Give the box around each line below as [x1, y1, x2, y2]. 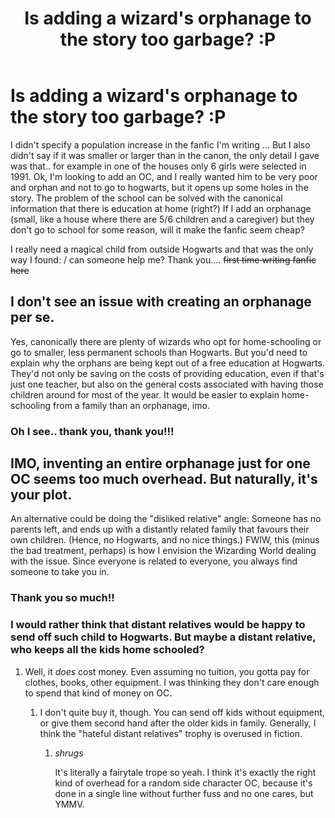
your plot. [10, 487, 73, 504]
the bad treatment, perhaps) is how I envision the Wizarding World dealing [10, 545, 317, 557]
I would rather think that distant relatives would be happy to [10, 618, 306, 632]
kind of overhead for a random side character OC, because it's [54, 777, 313, 789]
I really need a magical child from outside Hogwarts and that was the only [10, 243, 314, 255]
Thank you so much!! [10, 591, 115, 605]
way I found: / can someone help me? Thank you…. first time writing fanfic [10, 253, 317, 266]
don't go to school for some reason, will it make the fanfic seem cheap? [10, 223, 305, 236]
